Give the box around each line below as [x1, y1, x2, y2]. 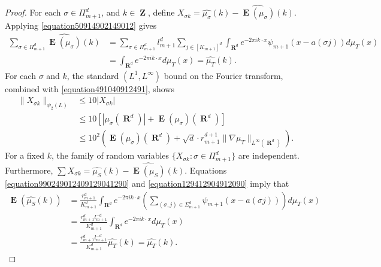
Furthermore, [5, 163, 53, 176]
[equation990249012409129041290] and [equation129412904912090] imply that [5, 177, 289, 189]
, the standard [66, 69, 119, 81]
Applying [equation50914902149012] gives [5, 19, 157, 32]
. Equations [185, 163, 227, 176]
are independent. [238, 149, 300, 162]
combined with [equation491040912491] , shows [5, 82, 174, 95]
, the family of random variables [51, 149, 170, 162]
